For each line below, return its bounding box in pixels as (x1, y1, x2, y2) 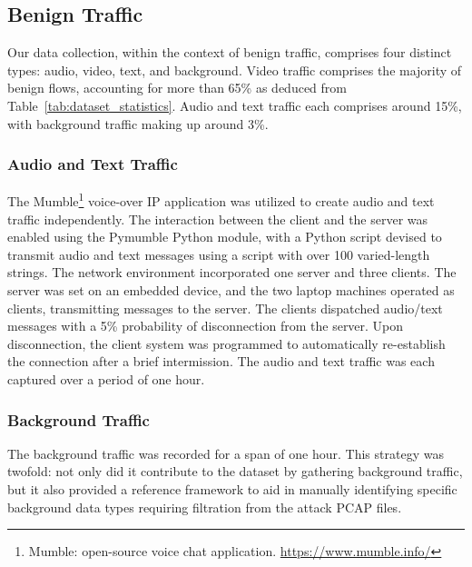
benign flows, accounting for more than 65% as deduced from (7, 78, 347, 97)
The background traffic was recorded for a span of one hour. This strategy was (7, 443, 444, 463)
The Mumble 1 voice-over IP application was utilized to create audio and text (7, 189, 435, 211)
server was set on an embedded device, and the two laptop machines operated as (7, 281, 455, 300)
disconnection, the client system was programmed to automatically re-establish (7, 333, 446, 353)
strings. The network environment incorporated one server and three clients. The (7, 263, 457, 282)
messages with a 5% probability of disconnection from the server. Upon (7, 316, 404, 335)
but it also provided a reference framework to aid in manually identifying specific (7, 479, 457, 498)
